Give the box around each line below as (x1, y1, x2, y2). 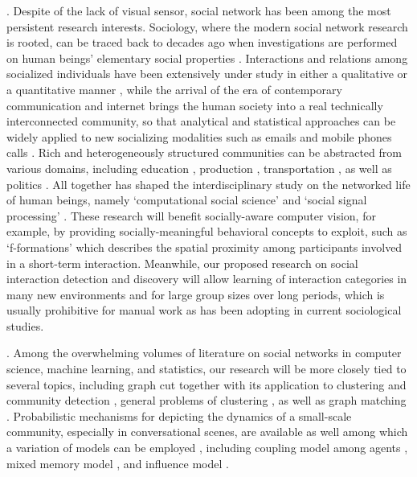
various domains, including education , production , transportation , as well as (6, 159, 392, 176)
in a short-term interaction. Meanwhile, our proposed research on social (6, 254, 358, 271)
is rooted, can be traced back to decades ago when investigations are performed (6, 34, 398, 51)
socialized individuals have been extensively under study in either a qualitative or (6, 65, 408, 82)
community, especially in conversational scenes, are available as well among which (6, 423, 408, 440)
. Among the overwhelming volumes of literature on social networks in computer (6, 344, 402, 361)
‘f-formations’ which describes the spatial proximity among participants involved (6, 238, 403, 255)
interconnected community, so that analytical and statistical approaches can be (6, 113, 396, 130)
